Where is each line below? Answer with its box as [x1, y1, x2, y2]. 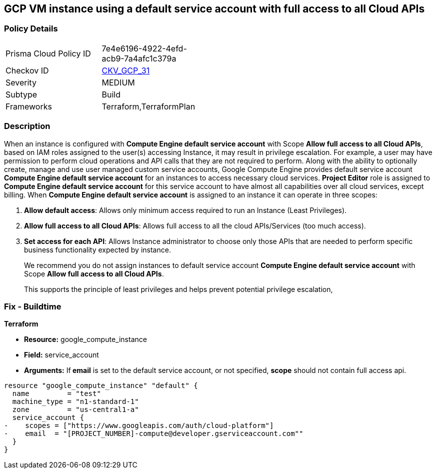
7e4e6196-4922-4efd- [101, 43, 187, 53]
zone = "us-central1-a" [12, 405, 139, 414]
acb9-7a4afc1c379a [101, 53, 176, 63]
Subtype [5, 89, 37, 99]
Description [4, 121, 50, 131]
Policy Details [4, 23, 58, 34]
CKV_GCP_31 [101, 65, 150, 75]
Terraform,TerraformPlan [101, 101, 195, 111]
